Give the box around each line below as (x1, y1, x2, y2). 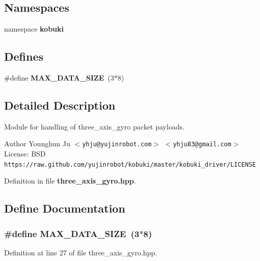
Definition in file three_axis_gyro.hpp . (4, 175, 136, 186)
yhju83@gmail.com (173, 141, 231, 148)
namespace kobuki (4, 23, 64, 34)
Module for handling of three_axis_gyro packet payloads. (4, 121, 185, 132)
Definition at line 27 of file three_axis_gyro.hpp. (4, 247, 157, 257)
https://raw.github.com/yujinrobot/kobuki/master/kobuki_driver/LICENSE (4, 161, 256, 168)
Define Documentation (4, 200, 125, 216)
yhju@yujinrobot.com (82, 141, 152, 148)
